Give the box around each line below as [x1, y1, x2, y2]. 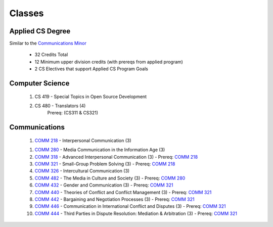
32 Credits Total [34, 52, 68, 58]
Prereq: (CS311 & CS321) [47, 110, 99, 116]
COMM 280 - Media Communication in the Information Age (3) [34, 147, 165, 153]
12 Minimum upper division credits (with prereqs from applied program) [34, 59, 183, 65]
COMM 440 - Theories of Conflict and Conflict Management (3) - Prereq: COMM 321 [34, 189, 212, 195]
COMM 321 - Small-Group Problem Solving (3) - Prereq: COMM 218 [34, 161, 175, 167]
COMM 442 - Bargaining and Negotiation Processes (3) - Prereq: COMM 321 [34, 196, 195, 202]
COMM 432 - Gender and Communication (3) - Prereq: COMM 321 [34, 182, 173, 188]
